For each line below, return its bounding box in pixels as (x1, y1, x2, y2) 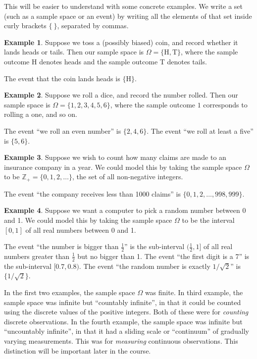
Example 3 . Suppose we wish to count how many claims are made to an (4, 152, 226, 162)
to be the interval (182, 214, 235, 225)
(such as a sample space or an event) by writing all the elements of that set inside (4, 10, 252, 21)
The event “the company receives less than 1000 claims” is (4, 188, 181, 199)
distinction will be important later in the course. (4, 345, 151, 356)
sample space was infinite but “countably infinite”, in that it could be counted (4, 297, 241, 307)
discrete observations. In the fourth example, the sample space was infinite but (4, 316, 243, 326)
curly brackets (4, 20, 47, 31)
